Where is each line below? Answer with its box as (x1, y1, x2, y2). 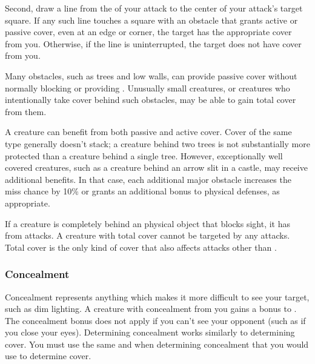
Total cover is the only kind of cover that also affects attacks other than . (5, 240, 277, 253)
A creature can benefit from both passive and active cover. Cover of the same (5, 125, 292, 138)
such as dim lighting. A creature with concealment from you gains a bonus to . (5, 302, 297, 315)
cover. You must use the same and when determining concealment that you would (5, 337, 309, 350)
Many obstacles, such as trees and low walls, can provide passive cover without (5, 69, 297, 82)
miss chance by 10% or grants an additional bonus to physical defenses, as (5, 185, 280, 197)
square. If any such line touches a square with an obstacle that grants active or (5, 13, 298, 26)
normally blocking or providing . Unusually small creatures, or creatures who (5, 81, 290, 94)
